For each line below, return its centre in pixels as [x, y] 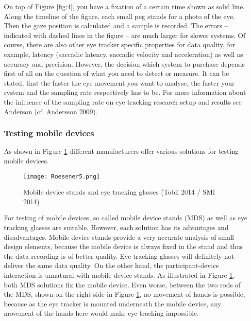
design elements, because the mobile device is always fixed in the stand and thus [124, 246]
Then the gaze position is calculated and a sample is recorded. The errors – [116, 26]
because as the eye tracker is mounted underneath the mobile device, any [113, 303]
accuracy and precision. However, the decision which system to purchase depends [125, 63]
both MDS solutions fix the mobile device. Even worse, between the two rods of [122, 284]
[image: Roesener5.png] [62, 176]
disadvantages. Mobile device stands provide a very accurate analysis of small [119, 237]
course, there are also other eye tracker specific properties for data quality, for [120, 45]
